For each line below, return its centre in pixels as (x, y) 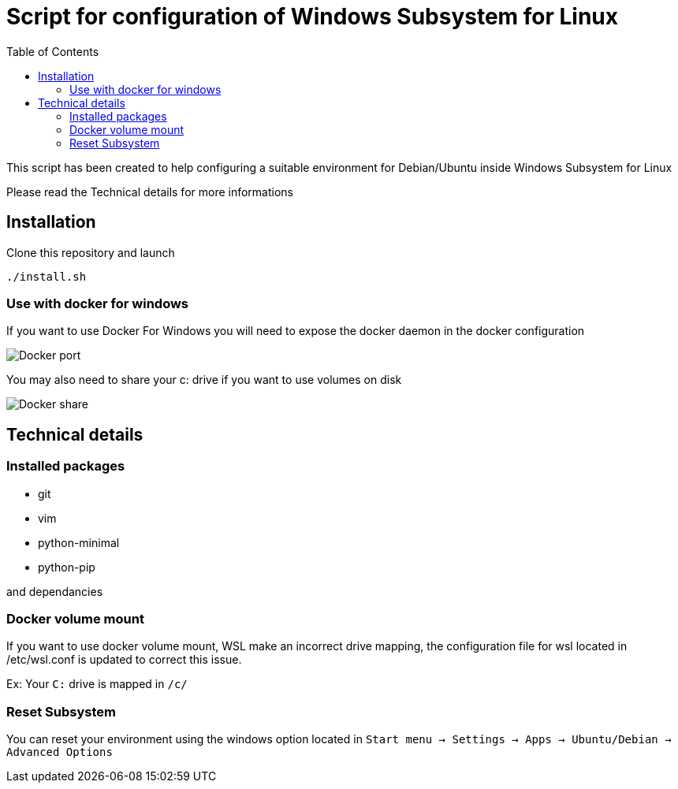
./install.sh (47, 276)
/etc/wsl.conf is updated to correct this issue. (124, 660)
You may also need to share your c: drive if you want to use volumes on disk (204, 380)
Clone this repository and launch (91, 252)
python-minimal (79, 542)
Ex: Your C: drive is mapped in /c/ (97, 684)
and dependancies (55, 591)
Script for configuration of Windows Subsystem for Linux (313, 17)
